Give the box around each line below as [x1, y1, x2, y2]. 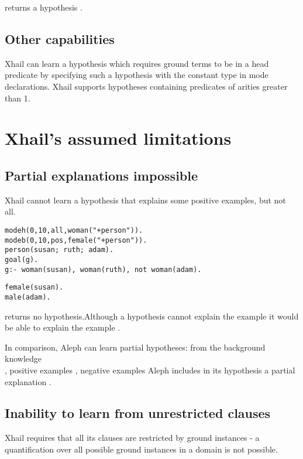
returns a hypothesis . [5, 1, 82, 13]
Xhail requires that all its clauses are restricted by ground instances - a [5, 431, 260, 444]
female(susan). [5, 283, 64, 292]
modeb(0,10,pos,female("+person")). [5, 236, 147, 244]
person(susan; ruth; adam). [5, 246, 114, 254]
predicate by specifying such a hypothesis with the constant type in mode [5, 69, 268, 81]
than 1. [5, 91, 30, 104]
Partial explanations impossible [5, 166, 198, 184]
